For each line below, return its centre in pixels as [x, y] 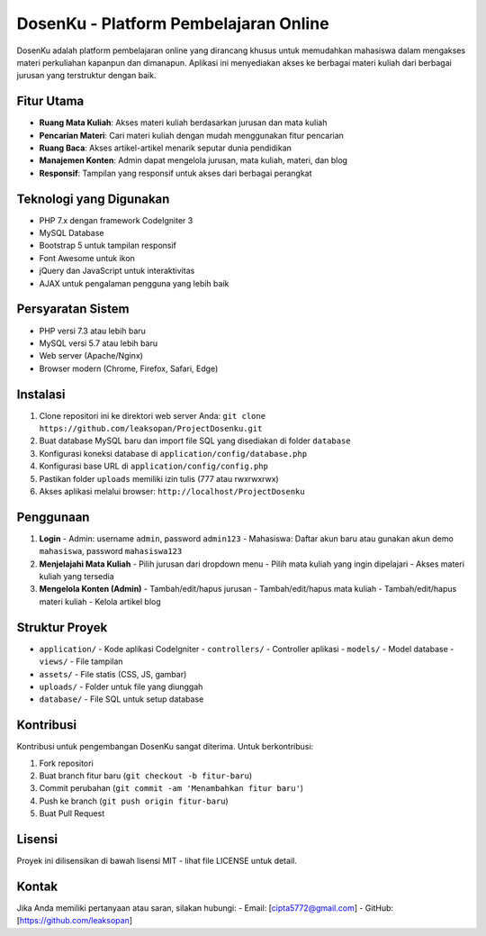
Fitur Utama [50, 101]
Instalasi [41, 394]
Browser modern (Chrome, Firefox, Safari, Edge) [129, 368]
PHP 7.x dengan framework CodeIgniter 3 [116, 220]
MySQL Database [72, 233]
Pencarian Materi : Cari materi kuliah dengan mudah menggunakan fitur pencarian [191, 135]
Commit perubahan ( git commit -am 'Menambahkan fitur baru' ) [171, 788]
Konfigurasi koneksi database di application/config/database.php [173, 453]
